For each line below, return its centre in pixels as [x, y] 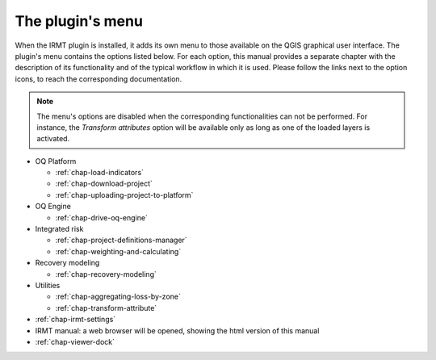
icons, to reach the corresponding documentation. [99, 79]
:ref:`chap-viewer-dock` [75, 341]
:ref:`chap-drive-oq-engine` [102, 217]
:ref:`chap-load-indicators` [100, 173]
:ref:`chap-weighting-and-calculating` [118, 251]
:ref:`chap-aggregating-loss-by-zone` [118, 297]
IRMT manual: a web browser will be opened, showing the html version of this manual [177, 330]
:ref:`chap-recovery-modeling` [106, 274]
